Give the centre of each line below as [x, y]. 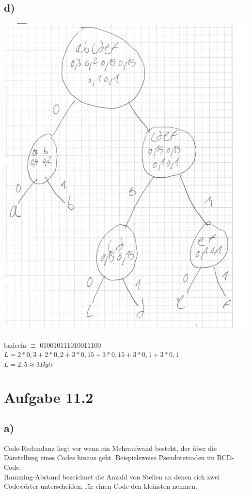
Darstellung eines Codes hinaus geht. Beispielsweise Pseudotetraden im [109, 457]
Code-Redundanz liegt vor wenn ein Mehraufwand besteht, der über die [110, 448]
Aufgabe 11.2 [49, 397]
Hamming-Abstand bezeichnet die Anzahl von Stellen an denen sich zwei [112, 476]
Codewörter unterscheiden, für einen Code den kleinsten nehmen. [101, 486]
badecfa [15, 345]
